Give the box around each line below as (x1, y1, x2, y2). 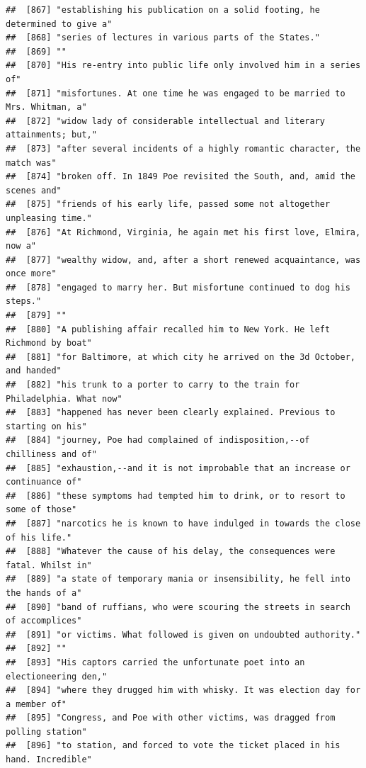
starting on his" (6, 421, 87, 431)
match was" (6, 157, 57, 168)
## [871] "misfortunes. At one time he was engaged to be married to (6, 88, 345, 98)
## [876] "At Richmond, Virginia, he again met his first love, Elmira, (6, 227, 361, 237)
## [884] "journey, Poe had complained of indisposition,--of (6, 435, 310, 446)
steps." (6, 296, 42, 307)
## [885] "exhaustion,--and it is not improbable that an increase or (6, 463, 350, 473)
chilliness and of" (6, 449, 97, 459)
